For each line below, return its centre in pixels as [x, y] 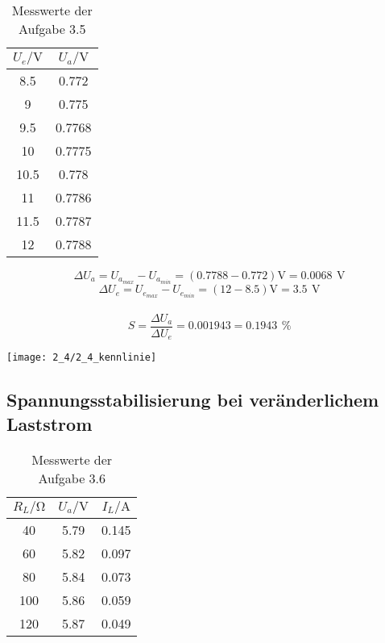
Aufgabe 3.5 [52, 29]
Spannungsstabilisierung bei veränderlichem [193, 400]
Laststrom [50, 423]
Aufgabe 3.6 [72, 478]
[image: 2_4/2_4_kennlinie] [82, 358]
